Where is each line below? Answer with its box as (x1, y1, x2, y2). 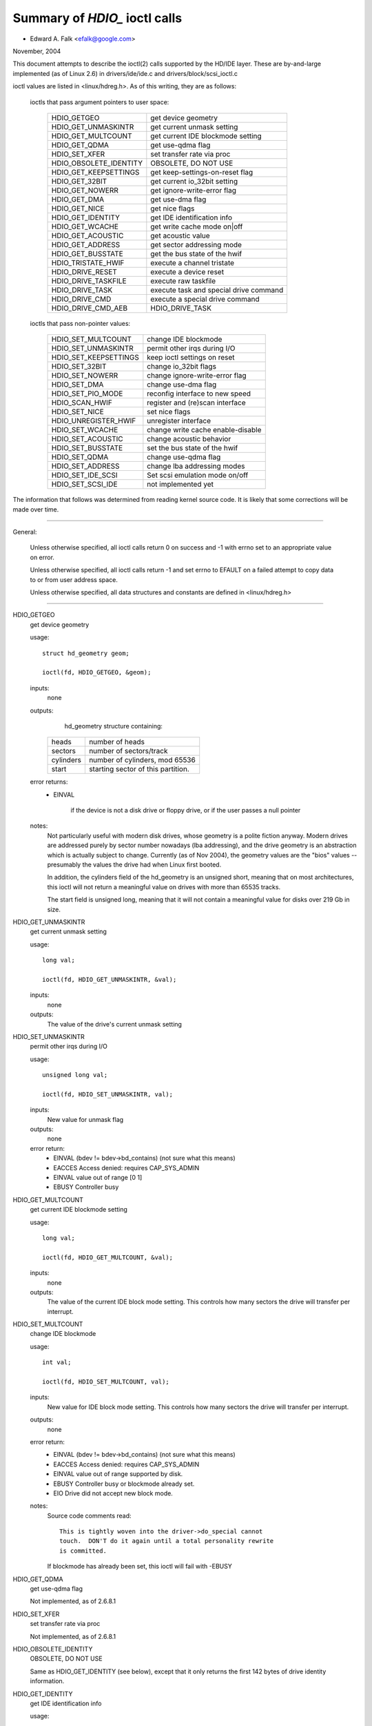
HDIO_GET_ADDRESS (51, 240, 121, 249)
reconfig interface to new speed (147, 389, 251, 398)
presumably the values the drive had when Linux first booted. (47, 860, 222, 869)
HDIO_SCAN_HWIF (51, 398, 113, 407)
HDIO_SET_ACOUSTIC (51, 434, 123, 444)
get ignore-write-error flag (150, 185, 237, 195)
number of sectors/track (88, 746, 168, 756)
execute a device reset (150, 266, 224, 276)
